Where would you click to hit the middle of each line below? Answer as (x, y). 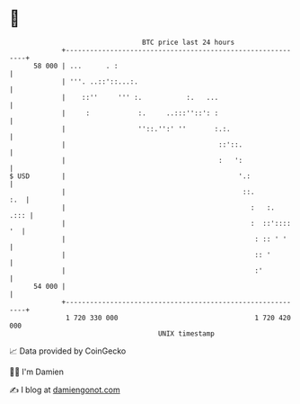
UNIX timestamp (186, 333)
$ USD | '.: (130, 176)
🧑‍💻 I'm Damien (37, 372)
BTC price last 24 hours (189, 42)
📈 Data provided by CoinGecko (68, 351)
